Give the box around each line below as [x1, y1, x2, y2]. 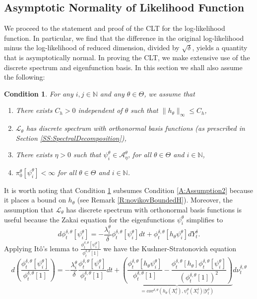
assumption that [4, 204, 54, 214]
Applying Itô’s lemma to [4, 243, 78, 253]
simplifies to [186, 214, 223, 224]
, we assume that [144, 88, 195, 99]
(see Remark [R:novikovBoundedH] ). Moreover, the [77, 195, 233, 205]
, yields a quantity [192, 42, 248, 53]
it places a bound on [4, 195, 66, 205]
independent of [78, 105, 123, 115]
